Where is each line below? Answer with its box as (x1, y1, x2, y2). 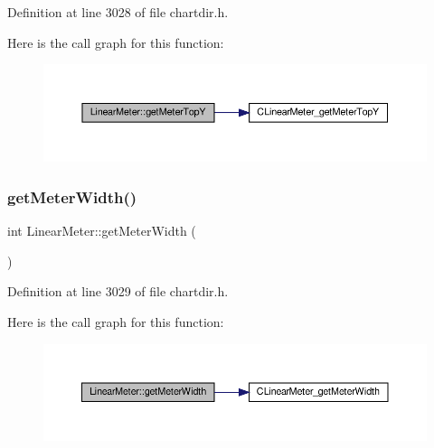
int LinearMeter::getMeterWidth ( (7, 221, 196, 240)
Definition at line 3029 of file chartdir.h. (7, 282, 229, 301)
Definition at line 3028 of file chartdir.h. (7, 3, 229, 21)
